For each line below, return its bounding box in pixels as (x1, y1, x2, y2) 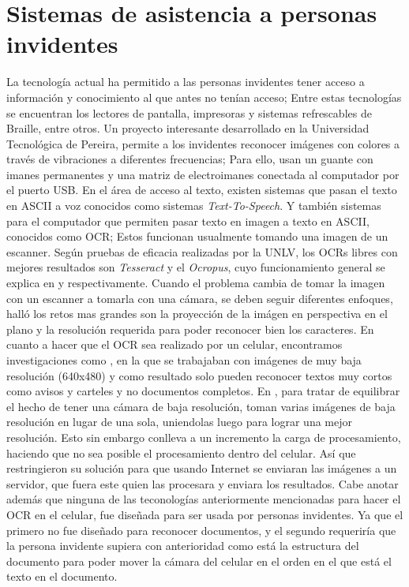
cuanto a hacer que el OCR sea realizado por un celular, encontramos (6, 336, 343, 353)
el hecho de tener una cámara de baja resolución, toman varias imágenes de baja (6, 398, 396, 414)
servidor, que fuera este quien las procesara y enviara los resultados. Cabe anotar (6, 475, 399, 492)
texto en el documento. (6, 568, 118, 585)
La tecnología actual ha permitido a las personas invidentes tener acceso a (6, 73, 365, 90)
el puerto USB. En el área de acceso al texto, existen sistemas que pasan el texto (6, 181, 397, 198)
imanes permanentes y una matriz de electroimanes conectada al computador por (6, 166, 400, 182)
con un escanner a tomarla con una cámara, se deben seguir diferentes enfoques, (6, 290, 393, 306)
